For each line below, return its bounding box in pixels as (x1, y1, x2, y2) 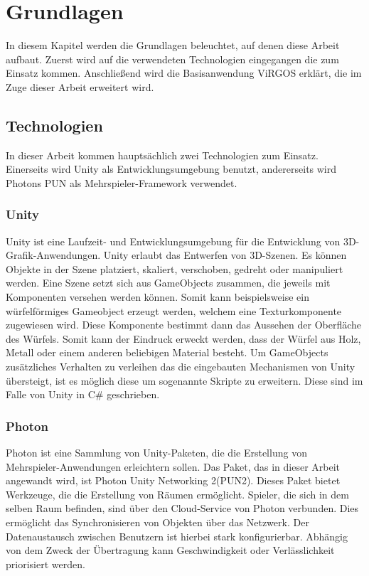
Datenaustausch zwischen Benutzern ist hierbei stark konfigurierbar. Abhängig (6, 528, 348, 543)
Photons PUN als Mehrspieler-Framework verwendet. (6, 175, 237, 190)
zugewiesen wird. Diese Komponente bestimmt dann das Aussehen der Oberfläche (6, 317, 362, 332)
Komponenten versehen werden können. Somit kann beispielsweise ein (6, 289, 309, 304)
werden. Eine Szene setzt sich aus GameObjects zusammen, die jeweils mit (6, 275, 331, 290)
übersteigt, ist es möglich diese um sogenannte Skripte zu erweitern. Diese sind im (6, 373, 363, 388)
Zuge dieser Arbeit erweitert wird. (6, 79, 154, 94)
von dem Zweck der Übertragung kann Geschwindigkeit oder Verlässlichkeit (6, 543, 335, 558)
